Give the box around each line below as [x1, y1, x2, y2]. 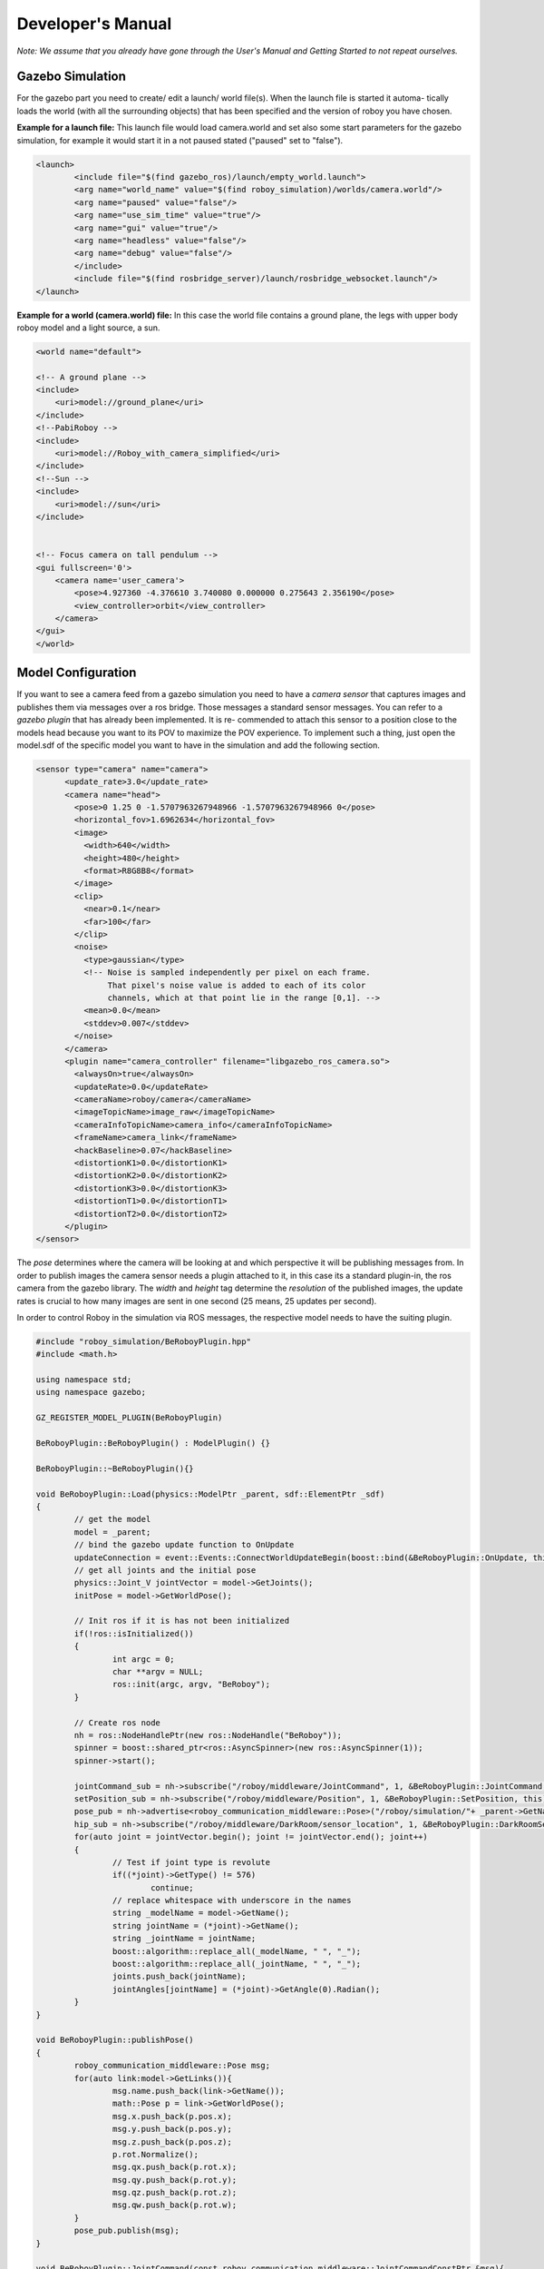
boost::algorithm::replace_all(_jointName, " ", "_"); [112, 1959, 362, 1969]
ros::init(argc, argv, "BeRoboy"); [112, 1679, 271, 1690]
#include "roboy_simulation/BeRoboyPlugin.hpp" [35, 1336, 251, 1347]
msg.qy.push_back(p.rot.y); [112, 2175, 238, 2185]
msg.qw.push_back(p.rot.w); [112, 2200, 238, 2210]
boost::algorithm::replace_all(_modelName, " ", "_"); [112, 1946, 362, 1956]
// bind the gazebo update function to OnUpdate [73, 1539, 295, 1550]
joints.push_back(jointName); [112, 1971, 247, 1982]
